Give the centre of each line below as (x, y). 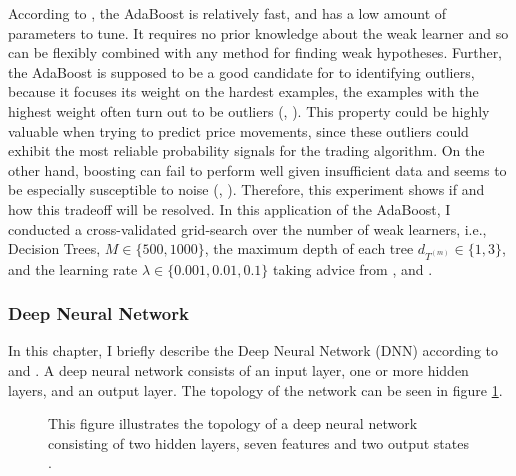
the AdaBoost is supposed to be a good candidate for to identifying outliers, (241, 71)
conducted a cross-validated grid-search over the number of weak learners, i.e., (247, 228)
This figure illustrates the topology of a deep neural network (233, 423)
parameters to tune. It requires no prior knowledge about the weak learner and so (258, 32)
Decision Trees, (54, 248)
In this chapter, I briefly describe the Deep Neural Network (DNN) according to (253, 350)
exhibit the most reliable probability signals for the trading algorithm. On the (246, 150)
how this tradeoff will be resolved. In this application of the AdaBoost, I (229, 208)
